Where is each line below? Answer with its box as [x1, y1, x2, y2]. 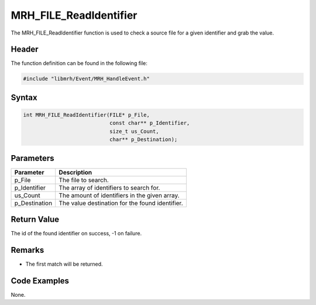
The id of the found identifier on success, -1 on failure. [11, 230, 142, 237]
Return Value [11, 214, 60, 225]
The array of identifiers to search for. [59, 183, 160, 191]
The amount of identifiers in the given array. [59, 191, 180, 199]
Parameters [11, 153, 54, 163]
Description [59, 168, 92, 176]
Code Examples [11, 276, 70, 286]
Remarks [11, 245, 44, 255]
